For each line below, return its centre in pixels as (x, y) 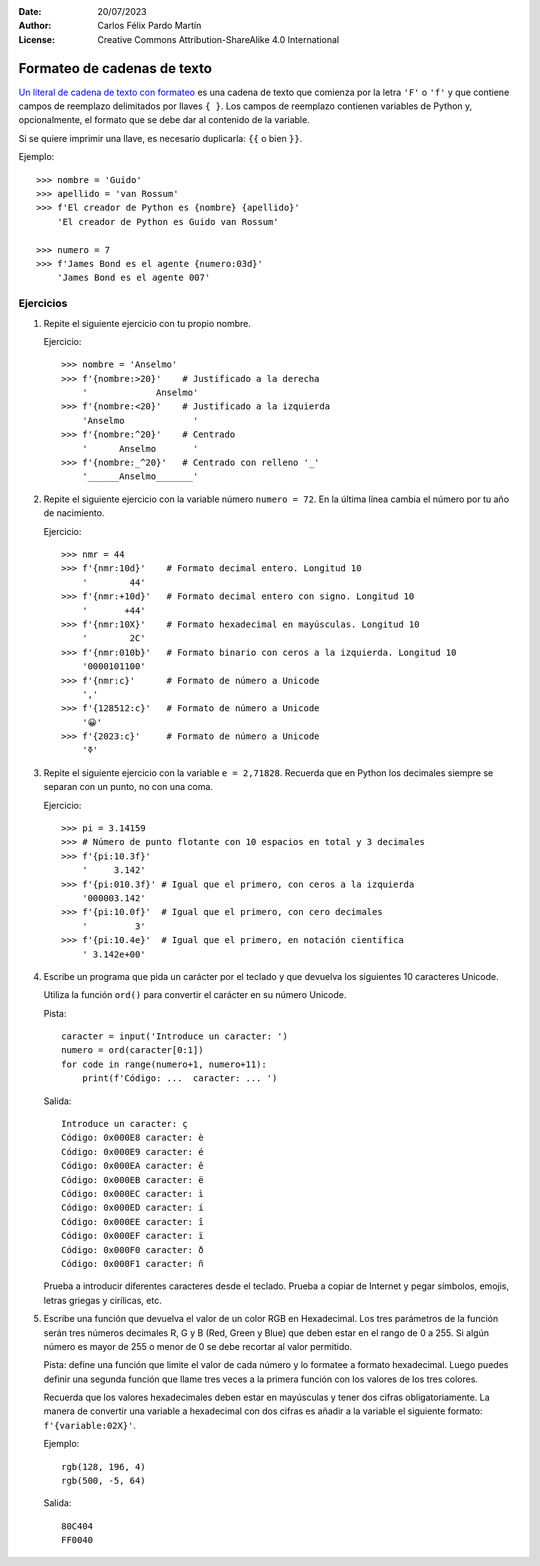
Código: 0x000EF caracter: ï (132, 1236)
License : (36, 39)
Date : (30, 11)
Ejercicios (43, 303)
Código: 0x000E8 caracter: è (132, 1138)
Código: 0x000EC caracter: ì (132, 1193)
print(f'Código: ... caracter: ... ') (179, 1078)
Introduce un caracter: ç (125, 1124)
